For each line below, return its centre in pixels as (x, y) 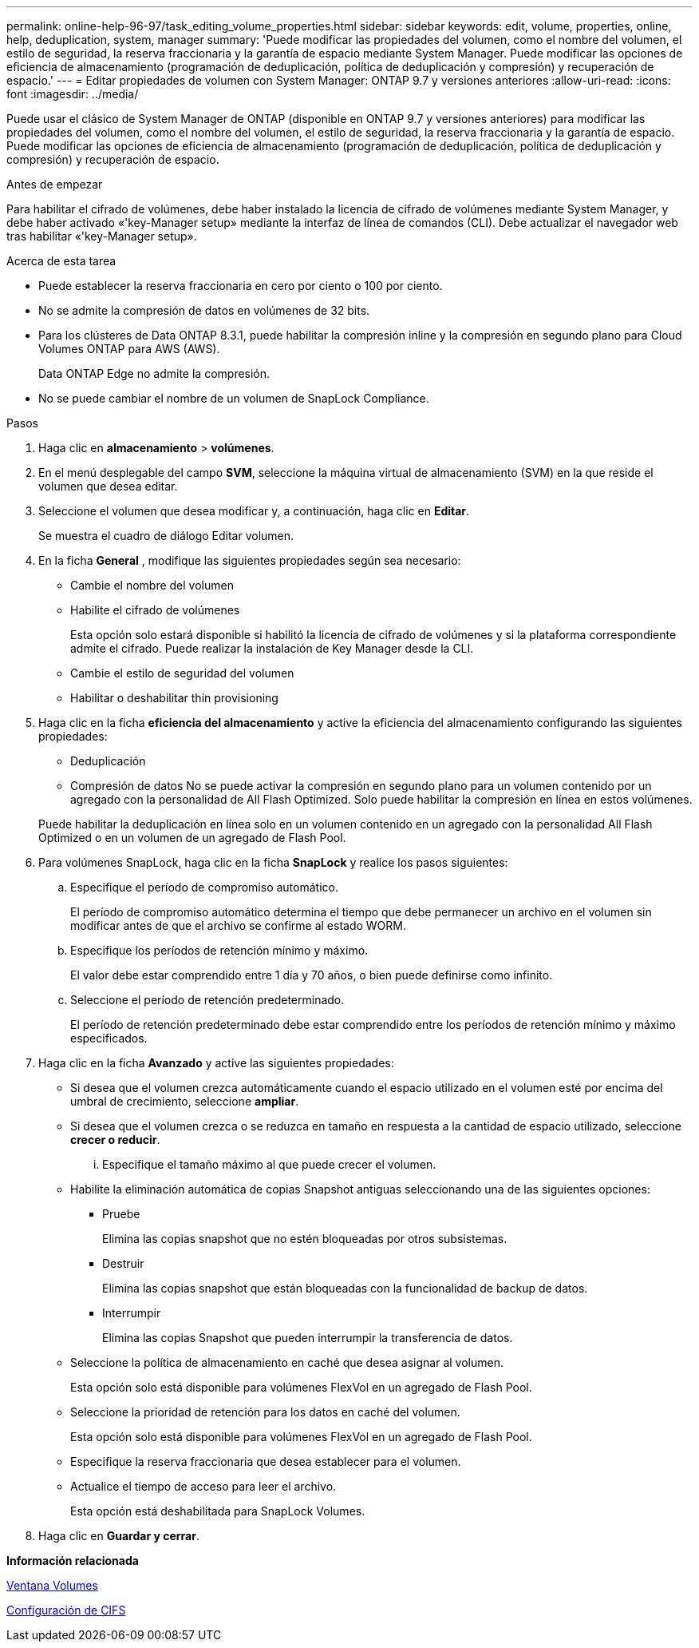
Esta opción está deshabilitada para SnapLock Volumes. (218, 1511)
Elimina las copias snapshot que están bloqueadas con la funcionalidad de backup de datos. (345, 1288)
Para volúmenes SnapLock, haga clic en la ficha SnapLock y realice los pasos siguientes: (273, 862)
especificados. (109, 1038)
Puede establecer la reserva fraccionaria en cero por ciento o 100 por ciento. (241, 286)
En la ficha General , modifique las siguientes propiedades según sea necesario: (250, 560)
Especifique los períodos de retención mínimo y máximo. (219, 950)
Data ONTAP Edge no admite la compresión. (154, 373)
